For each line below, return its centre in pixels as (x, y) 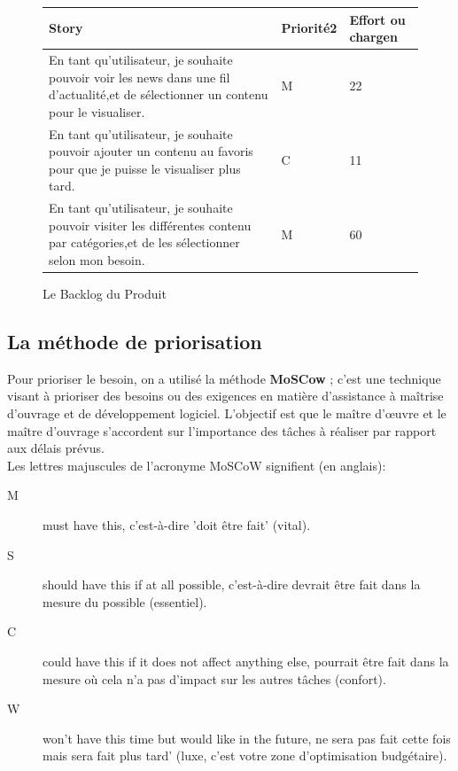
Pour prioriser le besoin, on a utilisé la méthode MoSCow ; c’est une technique (224, 378)
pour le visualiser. (97, 111)
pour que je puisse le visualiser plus (145, 168)
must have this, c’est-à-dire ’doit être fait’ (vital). (177, 525)
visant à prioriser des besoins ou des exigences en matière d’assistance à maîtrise (225, 396)
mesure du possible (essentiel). (125, 601)
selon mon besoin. (97, 259)
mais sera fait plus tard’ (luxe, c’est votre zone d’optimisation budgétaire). (245, 755)
